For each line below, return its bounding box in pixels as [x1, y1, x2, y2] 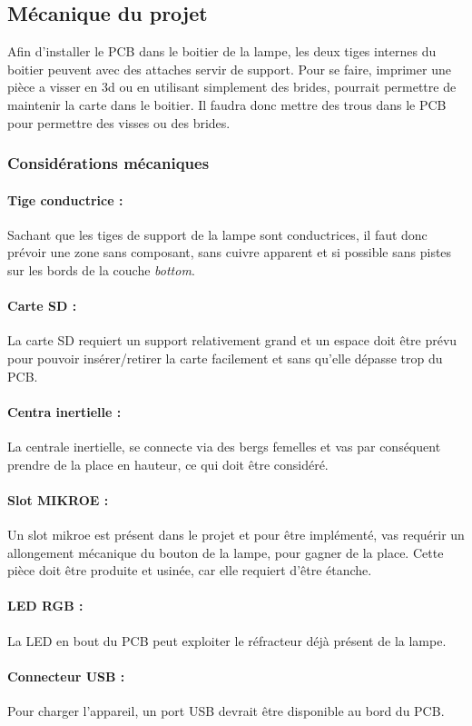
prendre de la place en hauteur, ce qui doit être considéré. [7, 454, 329, 473]
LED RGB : [7, 596, 84, 615]
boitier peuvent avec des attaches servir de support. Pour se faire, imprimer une [7, 59, 451, 78]
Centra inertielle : [7, 402, 122, 421]
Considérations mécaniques [7, 152, 210, 174]
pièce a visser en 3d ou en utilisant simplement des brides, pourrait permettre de [7, 77, 457, 96]
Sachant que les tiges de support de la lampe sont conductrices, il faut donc [7, 224, 428, 244]
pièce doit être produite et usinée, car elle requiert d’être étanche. [7, 561, 372, 580]
